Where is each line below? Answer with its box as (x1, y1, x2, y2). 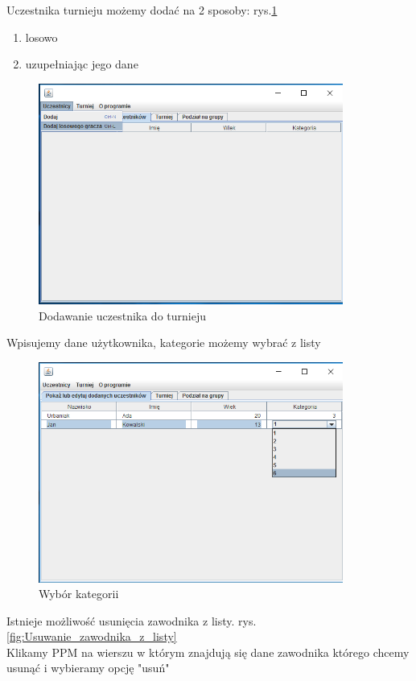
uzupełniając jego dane (25, 56, 138, 72)
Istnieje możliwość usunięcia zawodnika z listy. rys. (6, 612, 257, 629)
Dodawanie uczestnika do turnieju (39, 307, 206, 324)
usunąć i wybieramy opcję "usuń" (6, 659, 170, 676)
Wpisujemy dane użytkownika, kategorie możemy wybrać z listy (6, 334, 321, 351)
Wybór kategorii (39, 585, 119, 602)
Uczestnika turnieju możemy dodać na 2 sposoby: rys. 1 (6, 2, 278, 18)
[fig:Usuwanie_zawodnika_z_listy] (6, 628, 177, 645)
